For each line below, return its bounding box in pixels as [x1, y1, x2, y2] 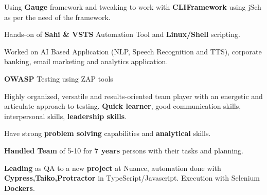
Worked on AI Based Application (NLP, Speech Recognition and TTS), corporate [4, 46, 262, 56]
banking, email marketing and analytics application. [4, 56, 168, 67]
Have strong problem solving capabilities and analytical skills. [4, 128, 211, 139]
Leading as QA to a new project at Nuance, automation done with [4, 162, 221, 173]
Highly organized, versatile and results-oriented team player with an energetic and [4, 90, 263, 101]
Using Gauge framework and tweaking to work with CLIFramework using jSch [4, 2, 261, 12]
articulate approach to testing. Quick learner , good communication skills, [4, 101, 241, 111]
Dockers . [4, 182, 35, 193]
